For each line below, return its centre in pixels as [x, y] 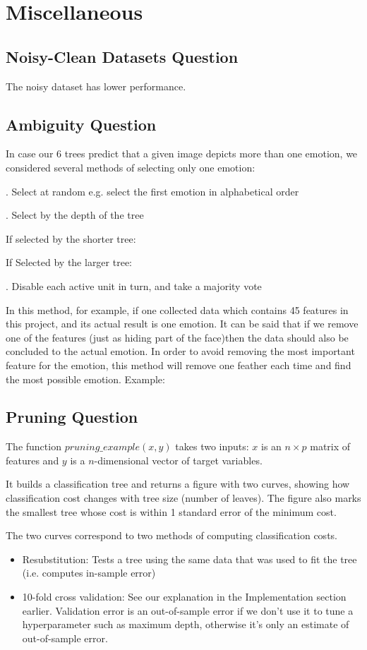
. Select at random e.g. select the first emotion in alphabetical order [152, 191]
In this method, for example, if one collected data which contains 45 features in [177, 309]
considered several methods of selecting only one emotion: [131, 167]
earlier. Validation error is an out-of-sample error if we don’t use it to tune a [188, 610]
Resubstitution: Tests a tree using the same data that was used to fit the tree [189, 559]
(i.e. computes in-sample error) [89, 573]
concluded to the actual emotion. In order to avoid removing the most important [180, 351]
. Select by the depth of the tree [75, 215]
